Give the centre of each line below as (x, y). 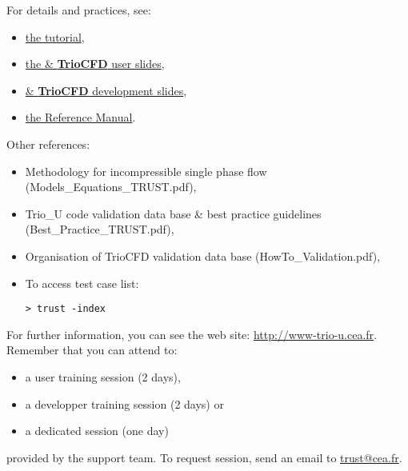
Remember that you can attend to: (92, 350)
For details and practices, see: (79, 10)
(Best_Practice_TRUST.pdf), (100, 229)
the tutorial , (55, 36)
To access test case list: (82, 283)
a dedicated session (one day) (97, 431)
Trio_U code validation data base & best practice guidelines (173, 213)
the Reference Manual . (80, 117)
